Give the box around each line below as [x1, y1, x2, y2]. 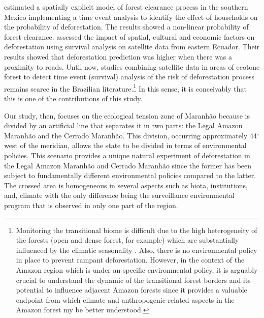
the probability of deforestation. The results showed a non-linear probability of [4, 21, 249, 32]
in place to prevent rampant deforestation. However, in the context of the [16, 254, 245, 265]
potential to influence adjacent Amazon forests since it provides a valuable [16, 284, 247, 295]
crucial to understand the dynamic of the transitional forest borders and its [16, 274, 251, 285]
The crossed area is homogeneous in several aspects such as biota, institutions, [4, 180, 248, 190]
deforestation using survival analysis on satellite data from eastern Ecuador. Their [4, 41, 260, 52]
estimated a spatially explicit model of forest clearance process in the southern [4, 2, 248, 12]
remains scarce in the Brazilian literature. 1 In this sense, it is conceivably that [4, 81, 247, 94]
